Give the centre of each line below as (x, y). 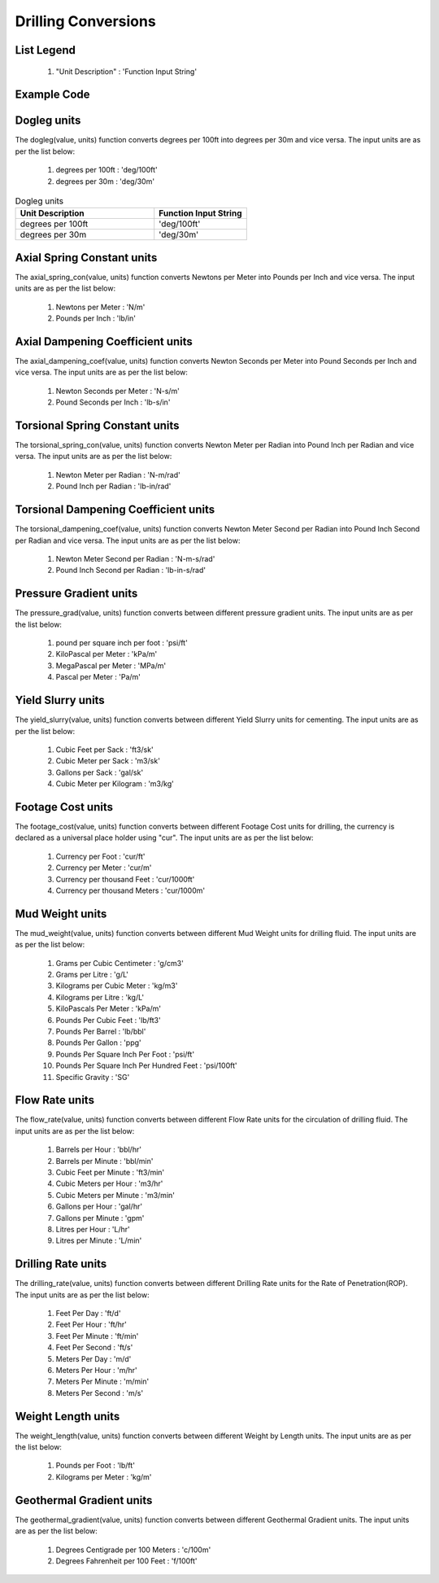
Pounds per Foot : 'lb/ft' (96, 1466)
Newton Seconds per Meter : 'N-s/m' (118, 391)
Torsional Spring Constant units (97, 426)
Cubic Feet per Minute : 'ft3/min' (110, 1172)
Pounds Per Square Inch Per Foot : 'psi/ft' (125, 1054)
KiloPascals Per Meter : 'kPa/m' (109, 1008)
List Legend (46, 50)
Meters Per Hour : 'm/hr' (96, 1370)
